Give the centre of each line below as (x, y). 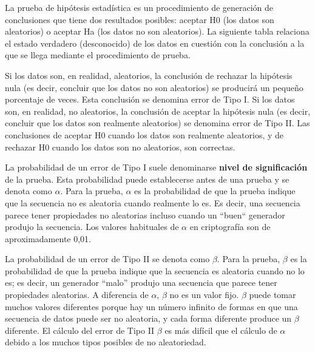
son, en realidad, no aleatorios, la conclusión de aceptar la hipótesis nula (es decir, (158, 111)
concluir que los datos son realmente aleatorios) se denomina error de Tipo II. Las (157, 123)
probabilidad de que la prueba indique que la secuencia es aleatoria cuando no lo (155, 270)
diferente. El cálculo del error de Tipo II (80, 330)
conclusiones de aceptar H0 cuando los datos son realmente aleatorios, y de (144, 134)
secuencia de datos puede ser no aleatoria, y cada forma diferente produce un (148, 318)
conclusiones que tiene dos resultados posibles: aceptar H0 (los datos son (140, 19)
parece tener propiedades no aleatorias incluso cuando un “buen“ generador (145, 215)
